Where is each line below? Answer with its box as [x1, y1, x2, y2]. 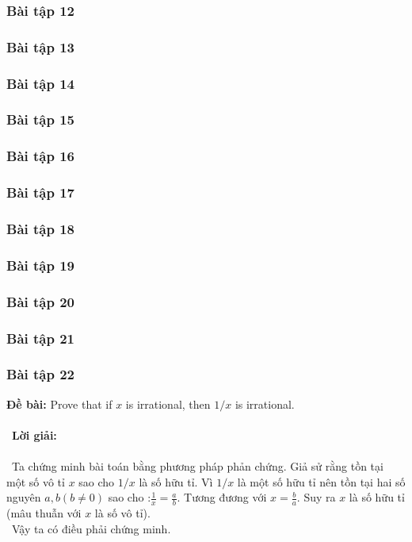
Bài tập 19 [6, 255, 75, 275]
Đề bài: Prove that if [6, 395, 113, 412]
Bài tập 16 [6, 146, 75, 166]
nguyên [6, 489, 41, 505]
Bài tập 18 [6, 218, 75, 238]
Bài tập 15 [6, 110, 75, 129]
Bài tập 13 [6, 37, 75, 56]
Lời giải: [12, 426, 57, 443]
